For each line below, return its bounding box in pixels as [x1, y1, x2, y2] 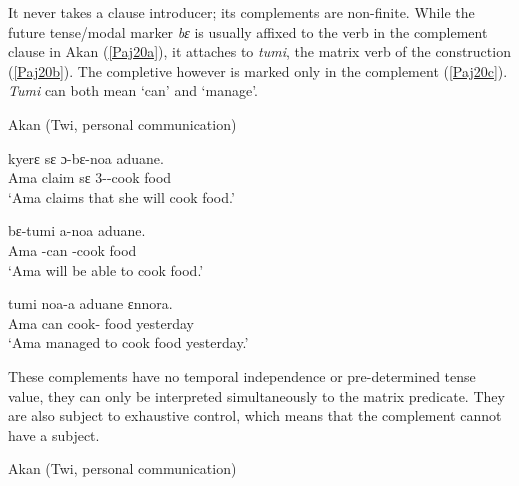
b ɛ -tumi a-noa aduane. [8, 220, 146, 241]
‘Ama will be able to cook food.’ [8, 259, 204, 280]
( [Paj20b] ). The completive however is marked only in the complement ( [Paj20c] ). [8, 60, 508, 81]
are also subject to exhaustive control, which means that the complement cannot [8, 405, 502, 426]
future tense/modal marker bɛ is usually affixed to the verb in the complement [8, 21, 488, 42]
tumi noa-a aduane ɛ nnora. [8, 293, 173, 314]
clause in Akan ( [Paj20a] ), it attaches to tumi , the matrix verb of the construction [8, 41, 511, 62]
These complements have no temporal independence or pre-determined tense [8, 365, 476, 386]
